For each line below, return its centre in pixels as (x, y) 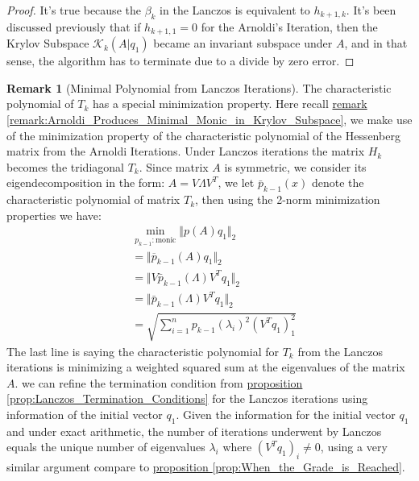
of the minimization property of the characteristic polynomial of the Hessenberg (203, 135)
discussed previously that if (74, 26)
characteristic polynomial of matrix (93, 199)
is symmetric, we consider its (295, 166)
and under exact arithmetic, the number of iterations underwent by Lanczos (194, 431)
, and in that (376, 43)
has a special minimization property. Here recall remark (230, 104)
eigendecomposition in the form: (86, 182)
